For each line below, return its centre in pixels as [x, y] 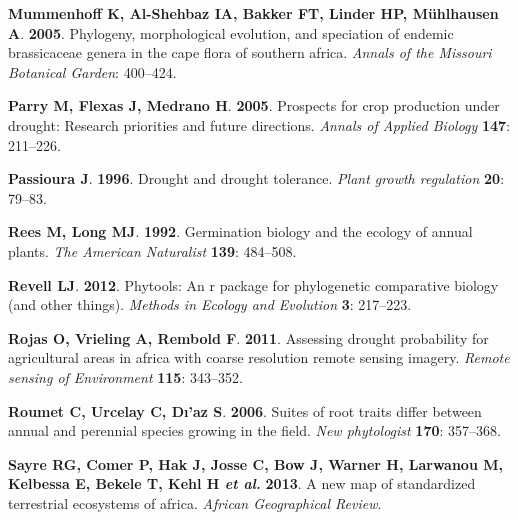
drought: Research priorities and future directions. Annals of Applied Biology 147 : [259, 124]
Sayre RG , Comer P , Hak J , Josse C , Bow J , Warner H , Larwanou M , [255, 463]
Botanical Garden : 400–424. [92, 71]
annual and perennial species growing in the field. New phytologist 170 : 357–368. [254, 430]
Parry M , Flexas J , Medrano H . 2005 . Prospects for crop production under [254, 105]
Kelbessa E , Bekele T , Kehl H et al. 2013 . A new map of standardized [242, 483]
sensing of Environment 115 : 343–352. [125, 376]
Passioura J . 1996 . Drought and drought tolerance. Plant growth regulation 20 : [256, 178]
